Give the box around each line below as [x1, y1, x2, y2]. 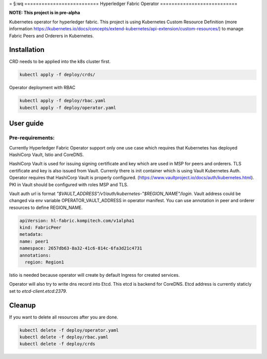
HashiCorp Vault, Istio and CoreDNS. [9, 152, 84, 157]
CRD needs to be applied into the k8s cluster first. [9, 58, 111, 64]
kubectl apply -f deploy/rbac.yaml [19, 98, 106, 103]
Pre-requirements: [9, 134, 55, 141]
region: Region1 [25, 259, 64, 265]
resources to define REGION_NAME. [9, 205, 83, 210]
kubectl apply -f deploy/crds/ [19, 72, 96, 78]
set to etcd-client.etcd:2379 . [9, 288, 67, 294]
